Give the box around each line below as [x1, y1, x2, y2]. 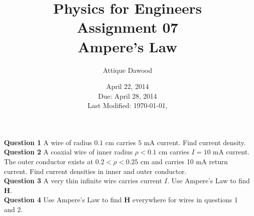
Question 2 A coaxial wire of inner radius [4, 147, 133, 157]
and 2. [4, 204, 23, 215]
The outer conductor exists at [4, 156, 93, 167]
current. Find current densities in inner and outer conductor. [4, 166, 187, 176]
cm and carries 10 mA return [140, 156, 228, 167]
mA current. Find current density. [144, 137, 246, 147]
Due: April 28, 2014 [98, 90, 157, 101]
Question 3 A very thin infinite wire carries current [4, 175, 162, 186]
